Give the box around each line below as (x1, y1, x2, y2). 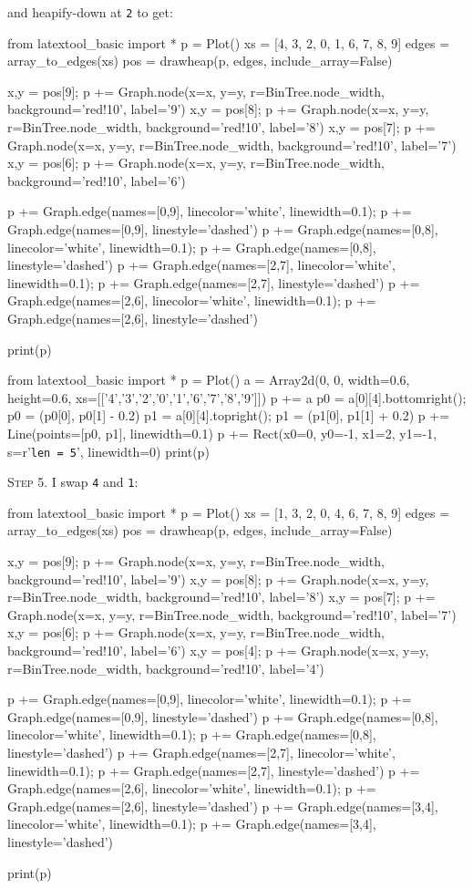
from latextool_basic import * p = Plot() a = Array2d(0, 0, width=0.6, (7, 370, 410, 389)
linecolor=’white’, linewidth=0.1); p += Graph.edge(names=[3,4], (7, 814, 376, 833)
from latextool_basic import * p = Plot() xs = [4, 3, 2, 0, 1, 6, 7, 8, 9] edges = (7, 33, 450, 52)
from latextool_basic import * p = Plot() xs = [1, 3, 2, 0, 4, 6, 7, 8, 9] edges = (7, 502, 450, 522)
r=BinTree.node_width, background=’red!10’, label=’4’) (7, 658, 324, 677)
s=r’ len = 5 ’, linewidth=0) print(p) (7, 441, 210, 460)
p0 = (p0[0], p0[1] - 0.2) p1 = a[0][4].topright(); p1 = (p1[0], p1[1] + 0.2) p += (7, 406, 450, 425)
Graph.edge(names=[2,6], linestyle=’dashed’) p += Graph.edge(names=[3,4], (7, 796, 438, 815)
